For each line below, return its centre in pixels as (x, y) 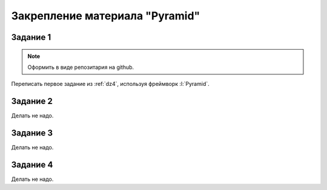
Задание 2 (32, 101)
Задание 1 (31, 37)
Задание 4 (32, 164)
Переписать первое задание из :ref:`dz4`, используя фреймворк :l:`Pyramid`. (111, 84)
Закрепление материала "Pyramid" (106, 16)
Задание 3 (32, 133)
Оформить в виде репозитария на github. (81, 67)
